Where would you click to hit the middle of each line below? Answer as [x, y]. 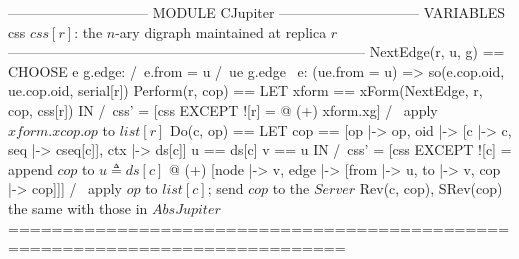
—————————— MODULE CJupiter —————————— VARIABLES [257, 12]
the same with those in [78, 207]
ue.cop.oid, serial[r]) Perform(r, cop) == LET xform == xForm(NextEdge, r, [245, 90]
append [30, 168]
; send [225, 188]
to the [291, 188]
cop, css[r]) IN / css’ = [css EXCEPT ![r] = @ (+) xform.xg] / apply [223, 109]
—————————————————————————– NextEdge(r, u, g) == [256, 51]
